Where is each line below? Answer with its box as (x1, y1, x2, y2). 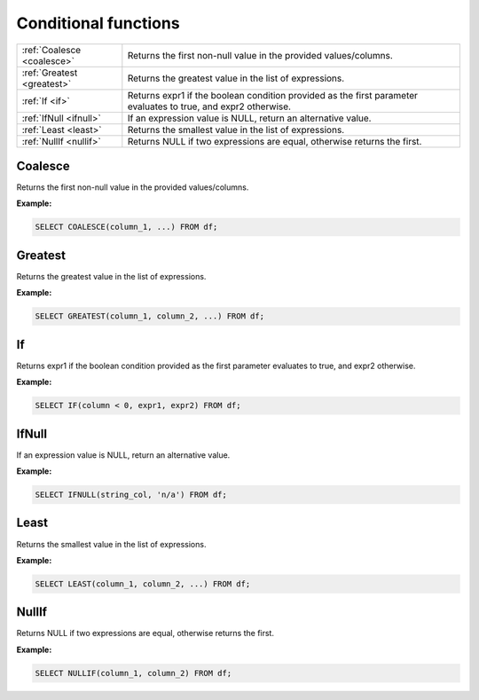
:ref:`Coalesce (21, 43, 82, 56)
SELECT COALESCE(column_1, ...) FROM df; (35, 222, 218, 232)
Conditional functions (16, 13, 181, 33)
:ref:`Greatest (21, 67, 78, 79)
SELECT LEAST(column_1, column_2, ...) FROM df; (35, 578, 251, 589)
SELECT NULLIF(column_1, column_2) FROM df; (35, 668, 232, 678)
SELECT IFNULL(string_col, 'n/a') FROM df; (35, 490, 228, 500)
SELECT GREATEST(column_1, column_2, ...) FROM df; (35, 311, 265, 321)
